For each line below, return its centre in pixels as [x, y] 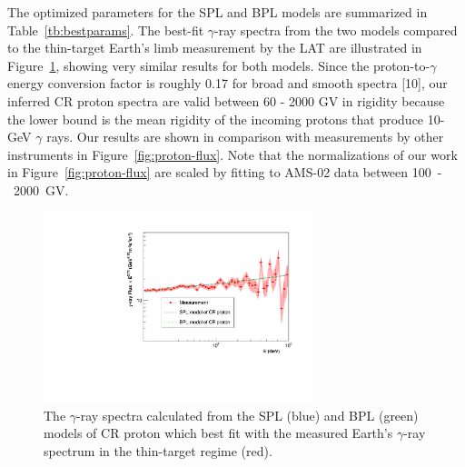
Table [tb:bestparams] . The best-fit [106, 30]
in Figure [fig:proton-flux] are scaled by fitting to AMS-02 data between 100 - [225, 172]
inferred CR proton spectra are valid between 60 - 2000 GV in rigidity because [226, 100]
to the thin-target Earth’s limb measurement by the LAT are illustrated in [215, 48]
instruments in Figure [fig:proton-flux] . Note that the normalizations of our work [232, 154]
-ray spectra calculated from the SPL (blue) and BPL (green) [247, 415]
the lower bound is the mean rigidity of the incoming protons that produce [216, 119]
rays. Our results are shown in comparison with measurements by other [245, 137]
